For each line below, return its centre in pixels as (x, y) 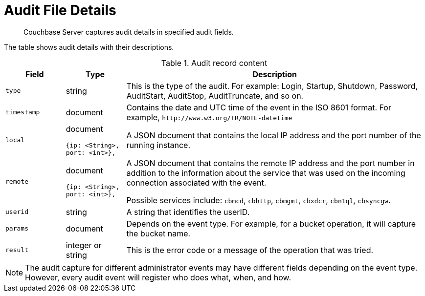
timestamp (23, 112)
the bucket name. (158, 233)
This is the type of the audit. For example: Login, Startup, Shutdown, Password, (272, 86)
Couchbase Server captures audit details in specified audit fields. (129, 32)
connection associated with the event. (196, 182)
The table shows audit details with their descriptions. (89, 47)
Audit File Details (60, 10)
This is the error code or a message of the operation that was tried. (250, 250)
